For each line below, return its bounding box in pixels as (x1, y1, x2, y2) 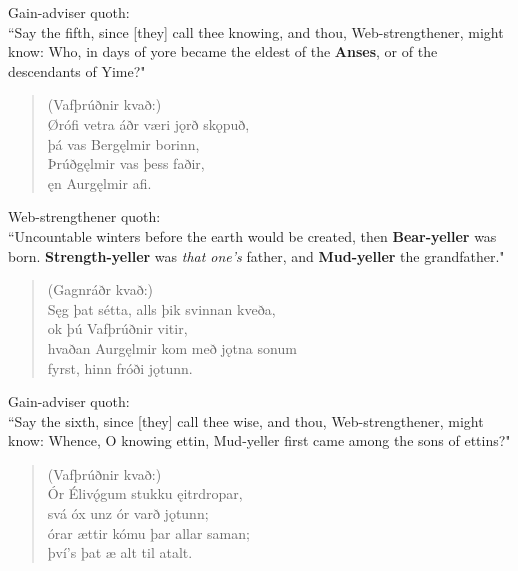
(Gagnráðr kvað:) (47, 279, 153, 300)
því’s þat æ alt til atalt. (47, 542, 193, 563)
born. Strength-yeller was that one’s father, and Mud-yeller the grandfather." (8, 245, 505, 266)
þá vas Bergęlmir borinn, (47, 133, 200, 154)
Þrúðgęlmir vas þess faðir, (47, 153, 205, 174)
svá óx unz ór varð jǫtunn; (47, 503, 209, 524)
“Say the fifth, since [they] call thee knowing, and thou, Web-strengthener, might (8, 21, 504, 42)
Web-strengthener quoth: (8, 206, 161, 227)
